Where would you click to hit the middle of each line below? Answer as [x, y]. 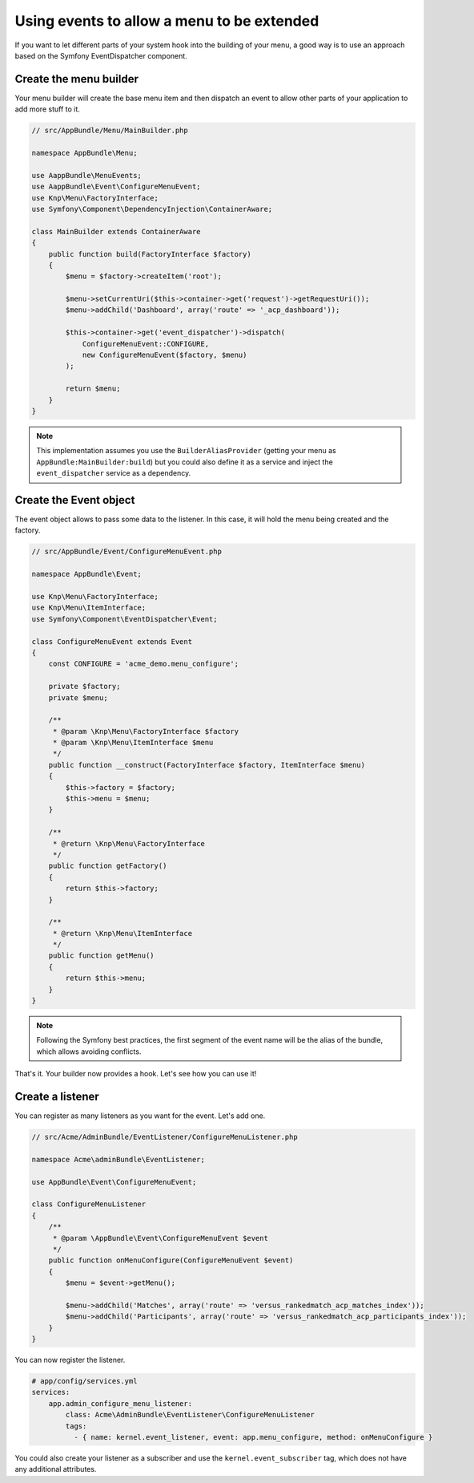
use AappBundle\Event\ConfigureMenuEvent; [116, 187]
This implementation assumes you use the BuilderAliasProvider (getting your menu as [186, 451]
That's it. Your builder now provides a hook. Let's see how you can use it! [136, 1074]
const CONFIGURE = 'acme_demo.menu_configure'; [144, 664]
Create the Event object [75, 500]
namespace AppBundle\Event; [86, 574]
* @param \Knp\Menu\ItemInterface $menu [133, 743]
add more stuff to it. [47, 109]
